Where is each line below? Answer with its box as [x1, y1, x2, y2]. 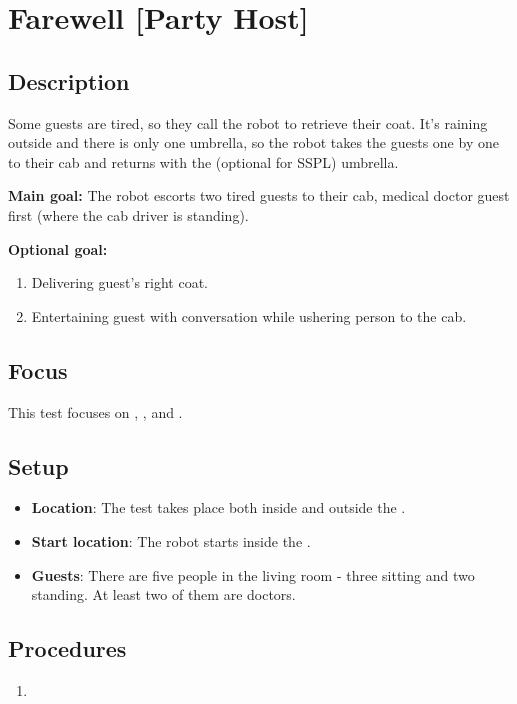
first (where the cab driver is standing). [8, 204, 249, 225]
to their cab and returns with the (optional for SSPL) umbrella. [8, 151, 399, 172]
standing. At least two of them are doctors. [31, 584, 296, 605]
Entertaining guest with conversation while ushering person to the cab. [31, 305, 467, 326]
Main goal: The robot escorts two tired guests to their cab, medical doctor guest [8, 185, 510, 206]
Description [8, 65, 130, 96]
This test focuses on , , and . [8, 401, 183, 422]
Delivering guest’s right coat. [31, 272, 209, 293]
